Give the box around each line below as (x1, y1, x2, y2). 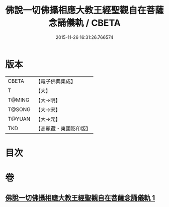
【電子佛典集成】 (35, 78, 76, 85)
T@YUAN (8, 115, 31, 122)
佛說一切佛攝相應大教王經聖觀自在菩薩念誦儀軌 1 (5, 194, 155, 202)
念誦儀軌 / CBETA (48, 17, 121, 29)
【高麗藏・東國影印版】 (35, 125, 92, 132)
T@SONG (8, 106, 31, 113)
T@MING (8, 96, 30, 103)
